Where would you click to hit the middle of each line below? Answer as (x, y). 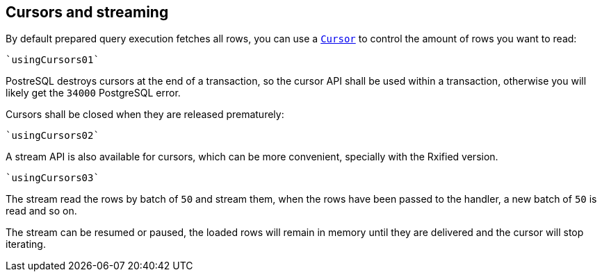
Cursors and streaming (87, 12)
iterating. (26, 244)
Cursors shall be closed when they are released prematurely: (145, 115)
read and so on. (41, 211)
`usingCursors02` (52, 136)
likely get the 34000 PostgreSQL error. (93, 93)
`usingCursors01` (52, 60)
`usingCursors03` (52, 178)
